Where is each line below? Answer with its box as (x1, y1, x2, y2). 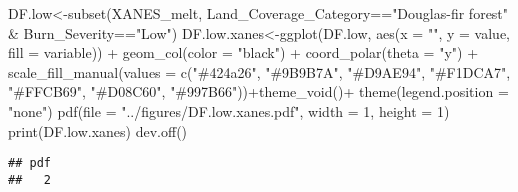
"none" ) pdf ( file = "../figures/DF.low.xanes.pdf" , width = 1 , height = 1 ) (8, 100, 450, 121)
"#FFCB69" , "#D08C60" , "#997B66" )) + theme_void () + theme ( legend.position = (8, 81, 509, 102)
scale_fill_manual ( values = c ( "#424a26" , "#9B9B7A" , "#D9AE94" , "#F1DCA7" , (8, 61, 511, 82)
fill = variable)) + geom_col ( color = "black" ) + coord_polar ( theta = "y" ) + (8, 42, 479, 63)
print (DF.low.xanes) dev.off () (8, 120, 188, 141)
